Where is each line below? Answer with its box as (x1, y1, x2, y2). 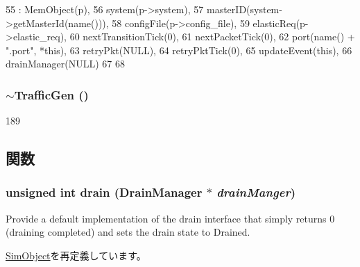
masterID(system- (206, 2, 282, 16)
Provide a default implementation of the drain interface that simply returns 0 (6, 211, 335, 225)
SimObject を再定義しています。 (6, 248, 146, 262)
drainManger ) (216, 184, 296, 201)
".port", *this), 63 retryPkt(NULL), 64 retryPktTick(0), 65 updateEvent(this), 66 (6, 42, 352, 57)
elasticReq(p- (252, 15, 309, 30)
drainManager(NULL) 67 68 (6, 56, 125, 71)
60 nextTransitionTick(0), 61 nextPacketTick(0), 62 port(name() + (69, 29, 355, 44)
